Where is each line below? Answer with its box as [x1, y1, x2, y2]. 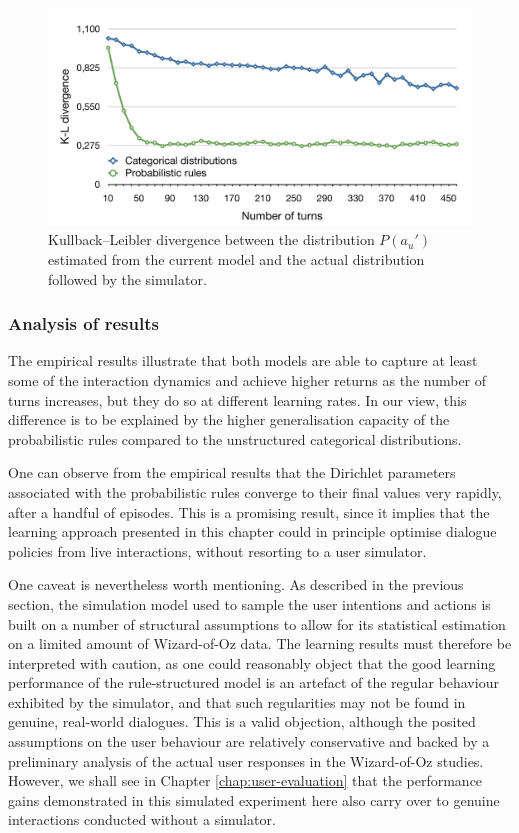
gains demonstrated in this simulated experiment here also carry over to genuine [8, 789, 500, 810]
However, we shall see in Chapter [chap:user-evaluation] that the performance [8, 770, 483, 791]
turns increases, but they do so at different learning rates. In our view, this [8, 389, 467, 410]
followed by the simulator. [48, 268, 207, 289]
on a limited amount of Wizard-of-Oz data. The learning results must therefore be [8, 633, 512, 654]
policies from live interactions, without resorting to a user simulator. [8, 540, 427, 561]
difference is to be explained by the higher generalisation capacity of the [8, 409, 450, 430]
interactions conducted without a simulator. [8, 809, 276, 830]
